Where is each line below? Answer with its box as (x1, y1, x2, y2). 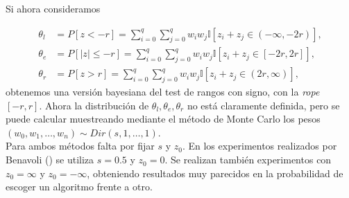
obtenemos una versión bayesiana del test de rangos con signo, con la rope (6, 84, 320, 99)
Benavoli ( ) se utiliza (6, 152, 94, 167)
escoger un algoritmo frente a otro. (6, 179, 153, 194)
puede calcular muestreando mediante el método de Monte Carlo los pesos (6, 111, 321, 126)
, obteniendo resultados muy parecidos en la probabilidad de (87, 165, 343, 180)
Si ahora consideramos (6, 1, 101, 15)
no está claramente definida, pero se (187, 98, 340, 112)
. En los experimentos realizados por (182, 138, 337, 153)
